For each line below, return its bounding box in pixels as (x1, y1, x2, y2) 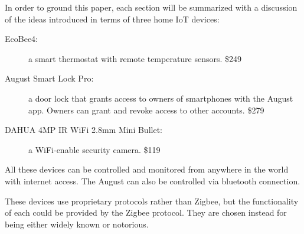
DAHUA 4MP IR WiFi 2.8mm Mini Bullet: (5, 123, 162, 136)
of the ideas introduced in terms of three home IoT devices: (5, 12, 220, 25)
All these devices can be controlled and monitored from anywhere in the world (5, 163, 289, 175)
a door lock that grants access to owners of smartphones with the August (28, 92, 293, 104)
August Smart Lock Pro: (5, 72, 94, 84)
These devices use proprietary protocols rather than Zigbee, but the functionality (5, 194, 299, 207)
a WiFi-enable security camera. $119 (28, 143, 161, 155)
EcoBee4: (5, 32, 38, 45)
